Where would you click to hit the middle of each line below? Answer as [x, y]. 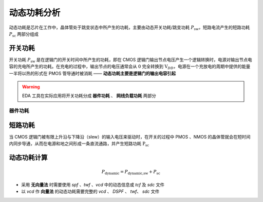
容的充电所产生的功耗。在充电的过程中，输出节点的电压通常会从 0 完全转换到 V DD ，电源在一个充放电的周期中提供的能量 [130, 67]
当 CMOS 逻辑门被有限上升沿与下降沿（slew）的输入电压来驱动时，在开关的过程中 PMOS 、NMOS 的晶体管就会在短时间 [130, 137]
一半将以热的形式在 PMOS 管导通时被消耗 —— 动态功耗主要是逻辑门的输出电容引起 [93, 73]
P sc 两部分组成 [24, 34]
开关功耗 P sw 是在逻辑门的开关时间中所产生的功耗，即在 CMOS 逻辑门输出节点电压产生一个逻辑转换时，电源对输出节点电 [131, 60]
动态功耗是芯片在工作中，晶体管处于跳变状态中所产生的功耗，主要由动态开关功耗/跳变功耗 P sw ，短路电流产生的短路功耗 [130, 28]
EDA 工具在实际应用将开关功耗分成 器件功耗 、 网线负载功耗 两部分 [89, 96]
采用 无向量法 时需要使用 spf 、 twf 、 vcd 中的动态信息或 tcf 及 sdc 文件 [93, 185]
